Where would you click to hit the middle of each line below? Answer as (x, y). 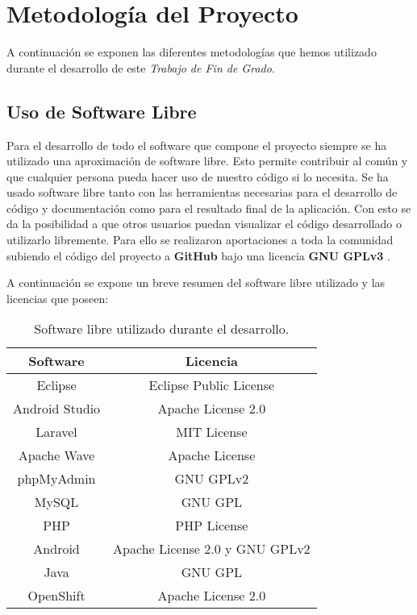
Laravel (56, 432)
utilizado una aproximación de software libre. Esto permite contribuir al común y (207, 161)
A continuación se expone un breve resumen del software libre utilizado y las (196, 283)
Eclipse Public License (212, 385)
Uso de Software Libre (102, 111)
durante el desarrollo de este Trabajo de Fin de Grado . (141, 67)
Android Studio (57, 409)
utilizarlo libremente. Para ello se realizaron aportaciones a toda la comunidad (200, 240)
